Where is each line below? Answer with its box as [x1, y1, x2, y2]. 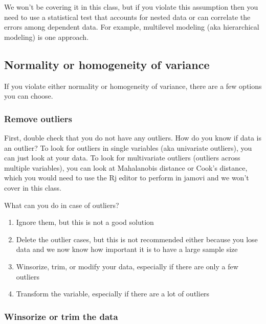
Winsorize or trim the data [4, 310, 118, 322]
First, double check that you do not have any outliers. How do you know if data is [4, 132, 261, 143]
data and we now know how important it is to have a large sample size [16, 244, 238, 254]
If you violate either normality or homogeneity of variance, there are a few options [4, 80, 262, 91]
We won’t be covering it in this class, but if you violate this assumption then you [4, 2, 258, 12]
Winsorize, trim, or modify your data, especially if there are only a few [16, 261, 238, 271]
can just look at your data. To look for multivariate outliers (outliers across [4, 152, 240, 163]
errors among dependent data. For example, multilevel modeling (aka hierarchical [4, 21, 259, 32]
